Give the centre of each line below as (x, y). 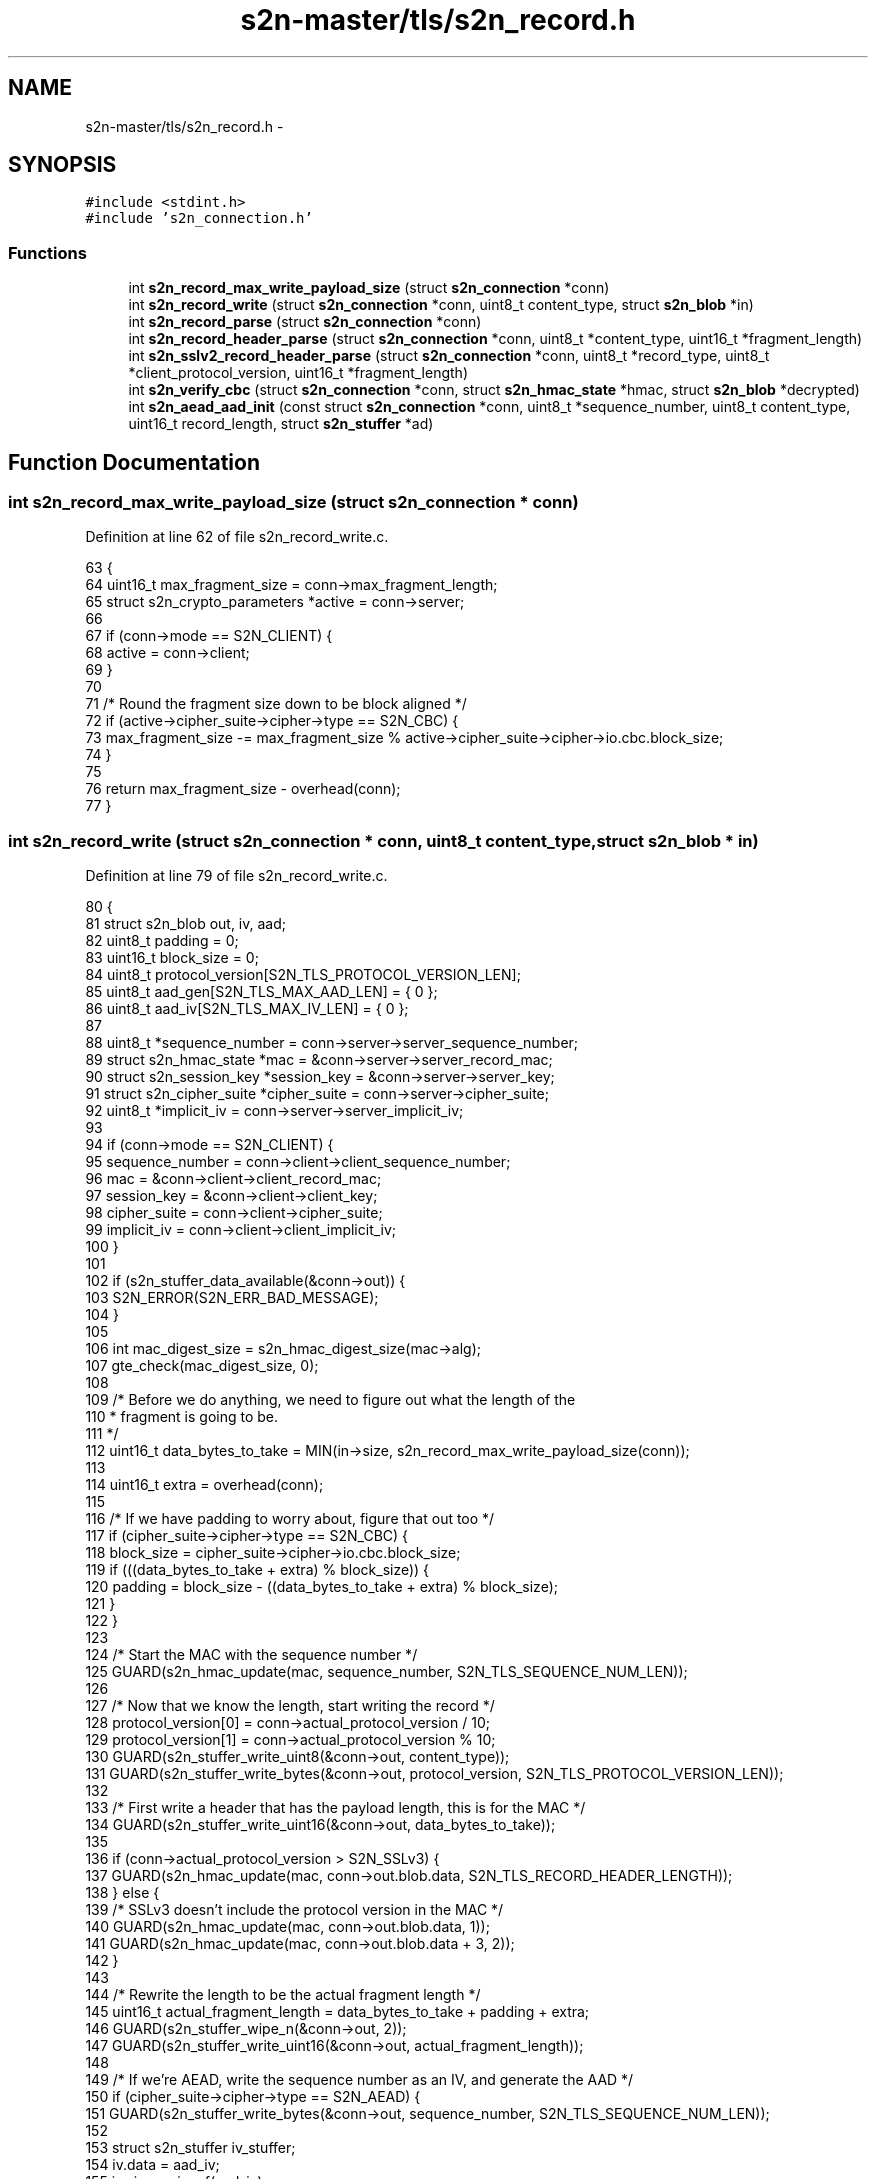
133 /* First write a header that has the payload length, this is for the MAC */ (335, 1808)
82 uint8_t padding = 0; (162, 941)
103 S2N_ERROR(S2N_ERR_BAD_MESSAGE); (232, 1298)
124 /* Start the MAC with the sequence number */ (251, 1655)
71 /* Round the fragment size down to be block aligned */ (276, 704)
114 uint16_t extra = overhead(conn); (204, 1485)
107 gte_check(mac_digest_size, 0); (202, 1366)
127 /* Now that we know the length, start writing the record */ (290, 1706)
